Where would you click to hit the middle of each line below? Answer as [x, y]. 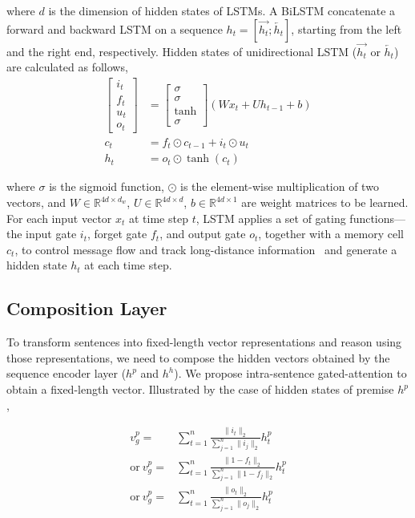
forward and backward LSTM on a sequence [115, 28]
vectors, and [36, 202]
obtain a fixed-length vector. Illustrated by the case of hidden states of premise [200, 389]
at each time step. [128, 265]
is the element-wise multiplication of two [280, 186]
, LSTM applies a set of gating [271, 218]
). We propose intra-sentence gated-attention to [290, 373]
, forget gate [117, 234]
